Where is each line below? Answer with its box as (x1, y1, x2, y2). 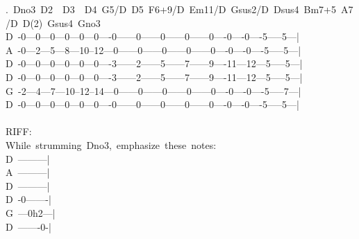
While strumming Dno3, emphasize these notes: (6, 137, 217, 152)
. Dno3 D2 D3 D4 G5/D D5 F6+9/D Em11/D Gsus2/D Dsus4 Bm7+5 (6, 2, 336, 16)
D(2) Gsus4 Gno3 (22, 15, 101, 30)
